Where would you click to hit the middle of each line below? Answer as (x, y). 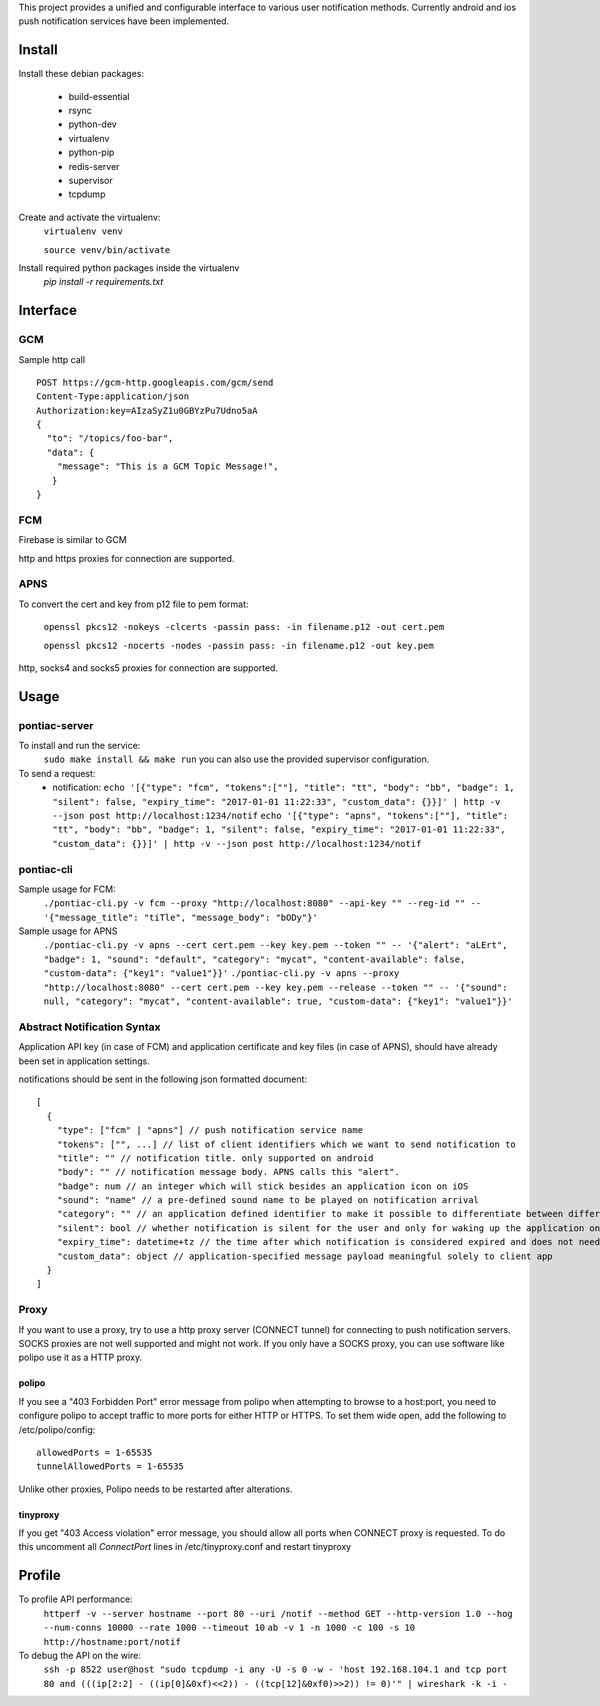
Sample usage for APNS (68, 931)
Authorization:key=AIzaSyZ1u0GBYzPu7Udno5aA (147, 410)
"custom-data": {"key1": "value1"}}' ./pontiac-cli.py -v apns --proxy (221, 973)
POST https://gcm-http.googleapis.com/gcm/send (155, 382)
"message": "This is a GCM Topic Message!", (167, 466)
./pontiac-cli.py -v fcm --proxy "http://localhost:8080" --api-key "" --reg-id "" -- (262, 903)
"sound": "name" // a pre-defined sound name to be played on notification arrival (268, 1200)
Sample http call (51, 359)
